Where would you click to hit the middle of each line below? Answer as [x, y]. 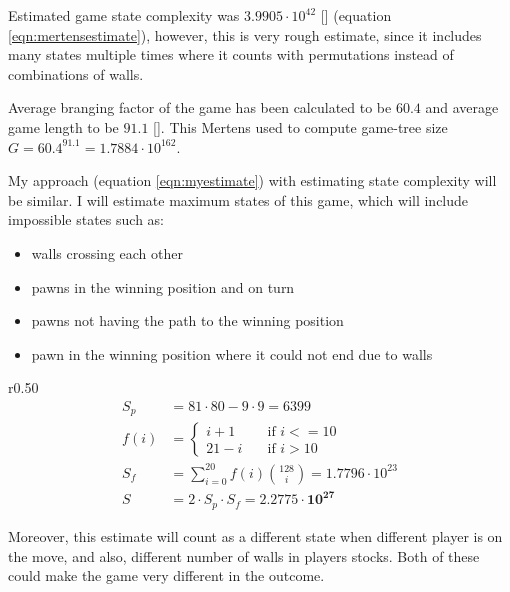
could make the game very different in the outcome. [166, 575]
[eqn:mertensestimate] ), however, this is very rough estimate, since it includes [245, 34]
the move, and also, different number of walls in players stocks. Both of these [244, 555]
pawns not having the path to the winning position [187, 320]
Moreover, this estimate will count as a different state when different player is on [255, 535]
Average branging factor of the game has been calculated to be [200, 107]
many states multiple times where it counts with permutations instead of [231, 54]
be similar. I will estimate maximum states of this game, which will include [238, 199]
